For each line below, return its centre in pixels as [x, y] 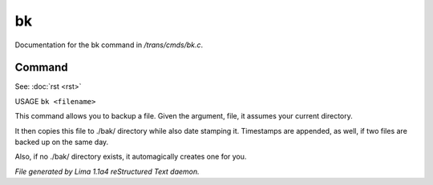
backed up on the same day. [62, 142]
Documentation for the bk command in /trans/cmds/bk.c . [109, 45]
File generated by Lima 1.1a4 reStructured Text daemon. [107, 171]
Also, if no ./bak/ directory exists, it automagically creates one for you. [131, 157]
